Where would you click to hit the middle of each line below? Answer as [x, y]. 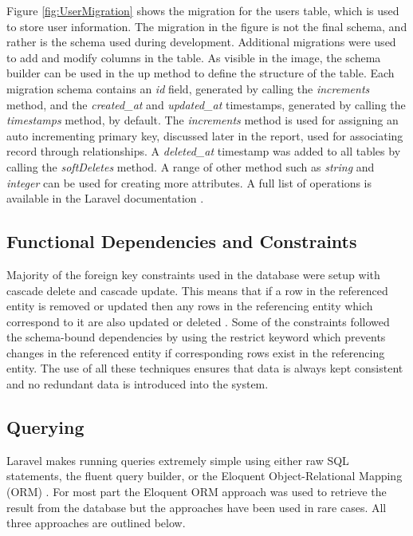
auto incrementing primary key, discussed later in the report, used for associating [205, 135]
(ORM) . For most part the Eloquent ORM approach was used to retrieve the [197, 492]
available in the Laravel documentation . [105, 198]
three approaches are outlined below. [96, 523]
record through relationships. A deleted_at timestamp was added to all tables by [204, 151]
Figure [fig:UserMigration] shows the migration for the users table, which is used [203, 10]
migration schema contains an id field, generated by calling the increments [188, 88]
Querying [45, 427]
